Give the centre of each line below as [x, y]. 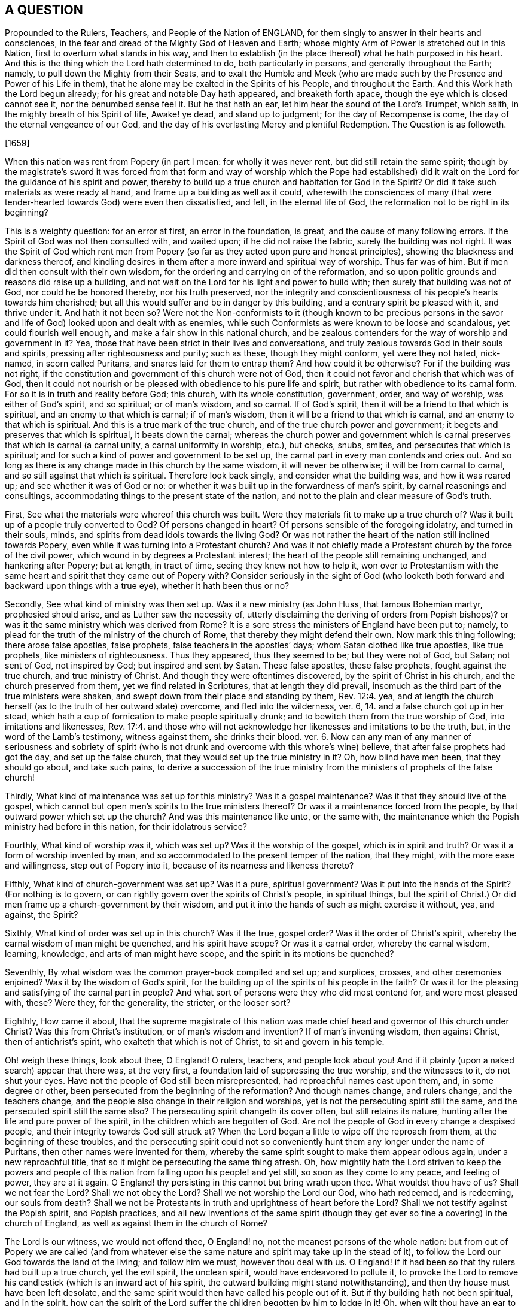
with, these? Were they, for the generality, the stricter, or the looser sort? [148, 1003]
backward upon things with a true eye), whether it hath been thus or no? [147, 586]
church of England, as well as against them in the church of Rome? [136, 1223]
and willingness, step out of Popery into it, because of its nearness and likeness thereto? [179, 866]
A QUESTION [44, 10]
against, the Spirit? [42, 915]
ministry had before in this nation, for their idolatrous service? [126, 827]
